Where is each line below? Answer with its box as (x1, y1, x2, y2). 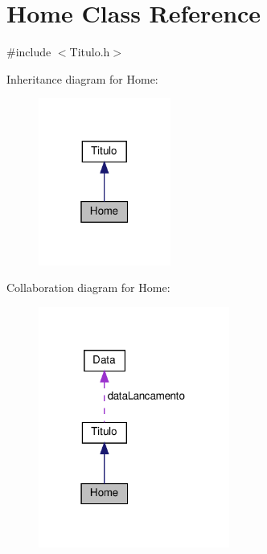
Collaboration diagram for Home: (6, 279, 170, 296)
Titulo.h (69, 43, 110, 60)
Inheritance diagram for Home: (6, 70, 158, 87)
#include (6, 43, 51, 60)
